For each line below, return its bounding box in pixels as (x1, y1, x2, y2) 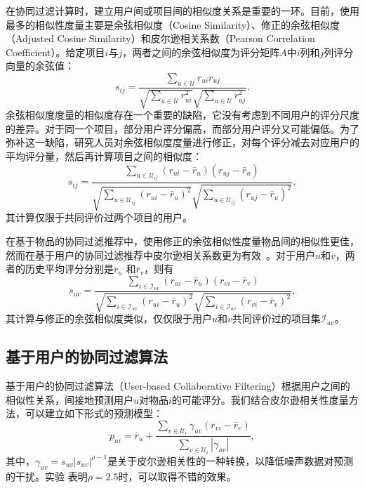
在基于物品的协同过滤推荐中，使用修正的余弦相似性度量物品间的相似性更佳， (6, 234, 359, 249)
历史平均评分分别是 (25, 261, 114, 276)
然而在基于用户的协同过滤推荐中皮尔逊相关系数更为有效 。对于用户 (6, 247, 315, 262)
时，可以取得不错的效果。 (118, 468, 237, 483)
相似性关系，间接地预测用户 (6, 392, 133, 407)
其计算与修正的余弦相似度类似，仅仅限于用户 (6, 311, 212, 326)
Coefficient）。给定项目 (6, 44, 105, 59)
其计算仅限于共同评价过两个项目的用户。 (6, 210, 192, 225)
